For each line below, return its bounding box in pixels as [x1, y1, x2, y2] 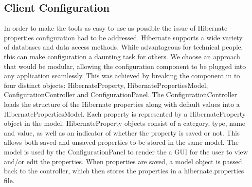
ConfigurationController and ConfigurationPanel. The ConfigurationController [4, 89, 237, 100]
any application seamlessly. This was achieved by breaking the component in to [4, 70, 240, 81]
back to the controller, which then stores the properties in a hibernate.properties [4, 166, 244, 176]
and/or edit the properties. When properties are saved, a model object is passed [4, 156, 242, 166]
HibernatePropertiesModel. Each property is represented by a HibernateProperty [4, 108, 246, 119]
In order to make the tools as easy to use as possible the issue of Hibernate [4, 23, 228, 33]
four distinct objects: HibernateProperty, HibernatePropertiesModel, [4, 80, 208, 90]
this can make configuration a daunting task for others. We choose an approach [4, 51, 240, 61]
